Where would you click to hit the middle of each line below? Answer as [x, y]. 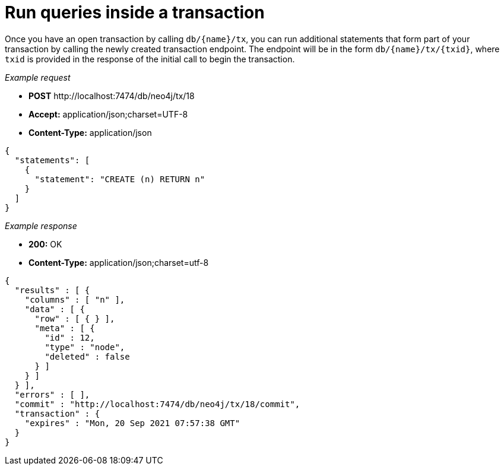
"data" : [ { [55, 309]
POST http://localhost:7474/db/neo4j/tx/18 [112, 96]
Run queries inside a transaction [135, 12]
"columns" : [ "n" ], [75, 299]
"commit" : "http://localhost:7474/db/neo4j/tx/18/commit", [157, 404]
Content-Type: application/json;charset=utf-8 [119, 262]
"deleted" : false [87, 356]
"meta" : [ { [65, 328]
